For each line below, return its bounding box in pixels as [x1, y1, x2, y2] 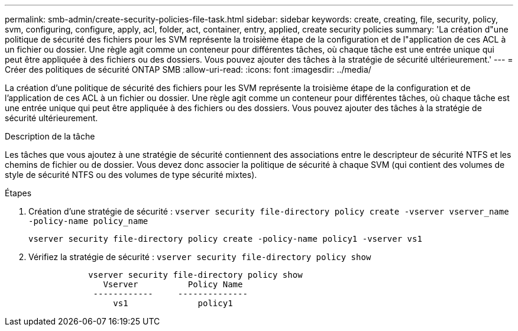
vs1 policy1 [113, 298, 233, 308]
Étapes [5, 188, 32, 198]
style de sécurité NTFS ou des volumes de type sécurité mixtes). [5, 170, 257, 180]
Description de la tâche [5, 131, 95, 141]
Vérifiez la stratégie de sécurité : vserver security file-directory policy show [28, 252, 371, 262]
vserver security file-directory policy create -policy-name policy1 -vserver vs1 [28, 234, 422, 244]
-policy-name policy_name [28, 216, 148, 226]
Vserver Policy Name [103, 280, 243, 289]
